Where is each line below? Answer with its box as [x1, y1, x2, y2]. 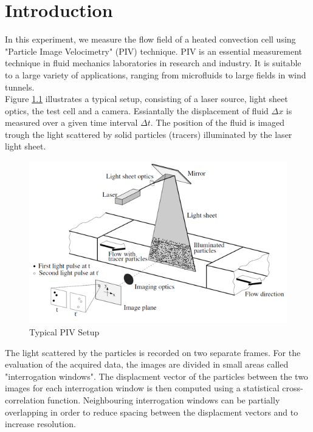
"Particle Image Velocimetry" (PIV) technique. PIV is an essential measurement [5, 44, 302, 57]
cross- [282, 382, 303, 394]
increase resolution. [5, 417, 76, 430]
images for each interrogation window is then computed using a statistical [5, 382, 280, 394]
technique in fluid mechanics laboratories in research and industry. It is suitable [5, 57, 301, 69]
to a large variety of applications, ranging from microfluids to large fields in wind [5, 68, 306, 81]
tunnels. [5, 80, 35, 93]
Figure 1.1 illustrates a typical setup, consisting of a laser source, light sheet [5, 92, 288, 105]
